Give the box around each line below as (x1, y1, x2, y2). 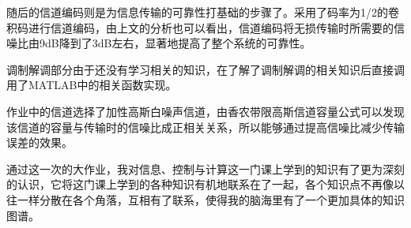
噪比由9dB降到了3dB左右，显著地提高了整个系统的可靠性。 (6, 35, 311, 51)
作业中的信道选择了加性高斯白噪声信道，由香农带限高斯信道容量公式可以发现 (6, 103, 405, 119)
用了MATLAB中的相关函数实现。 (6, 77, 177, 93)
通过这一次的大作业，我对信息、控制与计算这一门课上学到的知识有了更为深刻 (6, 160, 405, 177)
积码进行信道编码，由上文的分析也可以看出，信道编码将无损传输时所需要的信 (6, 19, 405, 36)
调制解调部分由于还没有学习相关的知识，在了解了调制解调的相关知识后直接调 (6, 61, 405, 77)
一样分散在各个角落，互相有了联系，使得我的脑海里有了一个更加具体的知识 (17, 191, 405, 207)
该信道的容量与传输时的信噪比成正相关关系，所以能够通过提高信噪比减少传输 (6, 118, 405, 135)
